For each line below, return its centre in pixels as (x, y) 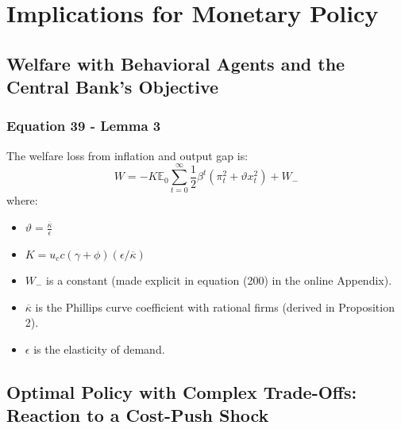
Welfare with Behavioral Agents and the (176, 63)
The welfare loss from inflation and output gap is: (127, 155)
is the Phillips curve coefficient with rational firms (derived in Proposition (215, 306)
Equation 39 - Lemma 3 (84, 126)
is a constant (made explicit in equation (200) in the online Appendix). (219, 280)
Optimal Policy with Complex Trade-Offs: (182, 391)
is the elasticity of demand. (99, 349)
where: (22, 200)
